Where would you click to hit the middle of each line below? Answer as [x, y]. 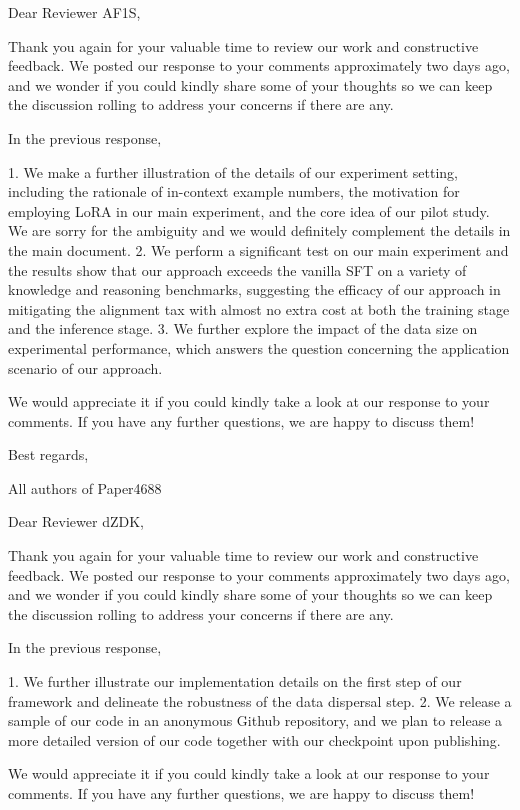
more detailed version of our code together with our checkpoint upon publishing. [254, 739]
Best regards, [48, 454]
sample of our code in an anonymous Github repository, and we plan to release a [255, 720]
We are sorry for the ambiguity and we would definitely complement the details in [259, 230]
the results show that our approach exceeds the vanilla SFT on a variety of [237, 269]
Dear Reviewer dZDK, [76, 521]
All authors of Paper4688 [85, 487]
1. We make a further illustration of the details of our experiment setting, [233, 171]
